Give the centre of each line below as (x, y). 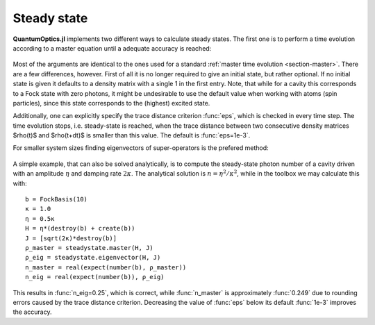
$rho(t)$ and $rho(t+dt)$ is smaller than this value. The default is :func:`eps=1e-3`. (132, 135)
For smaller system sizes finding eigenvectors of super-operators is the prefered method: (141, 148)
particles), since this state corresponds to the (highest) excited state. (111, 103)
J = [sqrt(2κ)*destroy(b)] (71, 238)
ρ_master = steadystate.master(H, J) (90, 248)
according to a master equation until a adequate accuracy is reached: (112, 48)
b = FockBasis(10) (57, 199)
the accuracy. (32, 312)
